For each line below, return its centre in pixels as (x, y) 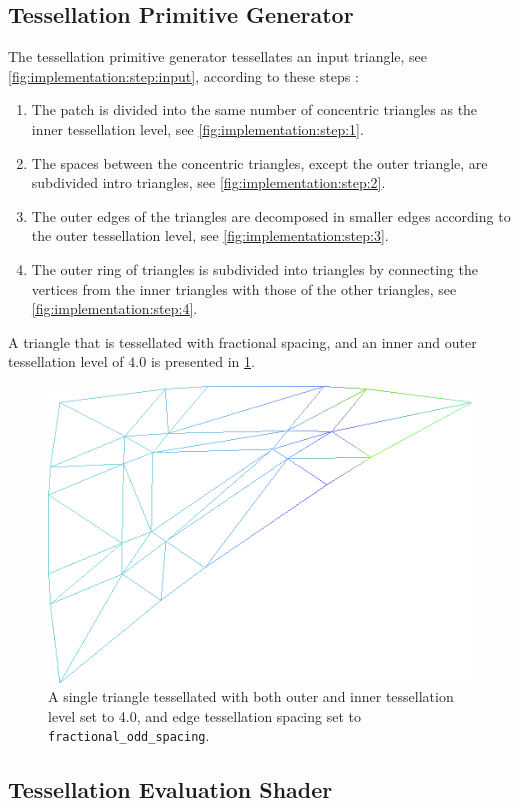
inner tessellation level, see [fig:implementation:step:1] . (197, 128)
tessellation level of (66, 361)
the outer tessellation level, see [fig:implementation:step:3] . (210, 235)
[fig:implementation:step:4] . (114, 308)
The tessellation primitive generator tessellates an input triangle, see (218, 56)
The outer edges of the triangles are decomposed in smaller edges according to (271, 215)
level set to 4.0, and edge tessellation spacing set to (204, 715)
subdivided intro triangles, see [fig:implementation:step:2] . (208, 182)
